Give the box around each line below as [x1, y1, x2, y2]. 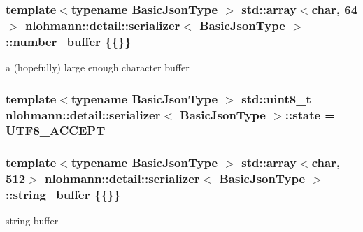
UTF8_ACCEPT [6, 122, 106, 139]
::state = [285, 106, 335, 123]
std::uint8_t [241, 89, 311, 107]
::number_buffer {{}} [6, 32, 131, 50]
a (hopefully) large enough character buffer [6, 60, 190, 75]
